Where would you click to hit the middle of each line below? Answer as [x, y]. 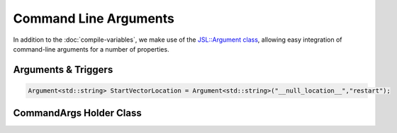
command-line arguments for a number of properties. [91, 49]
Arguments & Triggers [63, 70]
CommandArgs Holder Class [77, 113]
